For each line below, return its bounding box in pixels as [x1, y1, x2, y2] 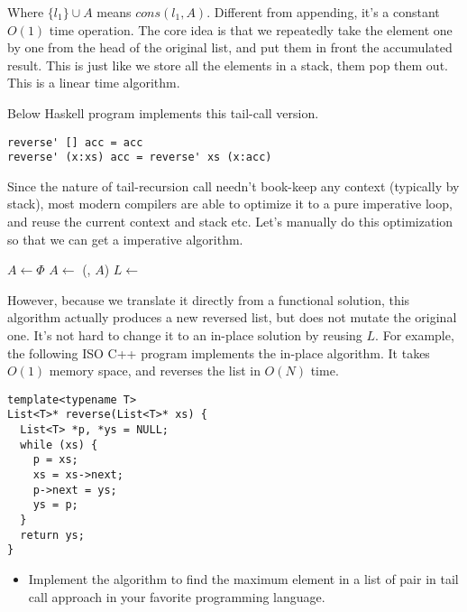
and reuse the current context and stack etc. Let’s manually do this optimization [7, 212, 453, 231]
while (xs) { [20, 438, 98, 451]
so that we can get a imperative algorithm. [7, 229, 243, 248]
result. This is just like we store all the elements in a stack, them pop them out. [7, 55, 448, 74]
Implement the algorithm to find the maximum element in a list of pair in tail [28, 570, 459, 589]
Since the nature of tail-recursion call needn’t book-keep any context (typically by [7, 176, 460, 195]
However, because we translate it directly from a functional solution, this [7, 290, 410, 309]
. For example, [375, 326, 454, 345]
